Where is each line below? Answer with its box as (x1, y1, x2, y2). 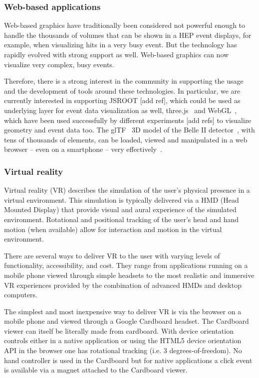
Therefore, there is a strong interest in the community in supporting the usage (4, 76, 244, 86)
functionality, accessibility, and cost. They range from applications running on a (4, 260, 248, 270)
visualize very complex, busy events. (4, 59, 114, 69)
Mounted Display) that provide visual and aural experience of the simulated (4, 204, 237, 215)
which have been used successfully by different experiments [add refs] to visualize (4, 115, 252, 125)
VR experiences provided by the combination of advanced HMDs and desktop (4, 279, 242, 290)
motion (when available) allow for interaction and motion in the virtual (4, 224, 222, 234)
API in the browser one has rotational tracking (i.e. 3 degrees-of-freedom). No (4, 345, 242, 356)
